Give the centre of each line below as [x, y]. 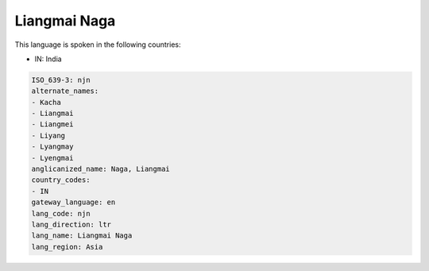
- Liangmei [52, 124]
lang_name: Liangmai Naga [82, 236]
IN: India [48, 59]
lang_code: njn [61, 213]
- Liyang [48, 135]
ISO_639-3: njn [61, 80]
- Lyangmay [52, 147]
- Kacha [46, 102]
